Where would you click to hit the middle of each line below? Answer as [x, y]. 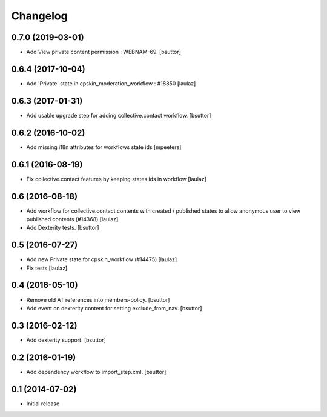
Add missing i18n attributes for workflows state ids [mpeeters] [104, 147]
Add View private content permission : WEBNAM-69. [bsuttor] [104, 52]
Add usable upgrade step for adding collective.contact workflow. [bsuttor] [119, 115]
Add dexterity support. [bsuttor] [66, 340]
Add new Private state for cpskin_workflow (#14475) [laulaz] [102, 259]
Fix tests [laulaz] [47, 268]
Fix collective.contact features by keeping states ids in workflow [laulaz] [117, 179]
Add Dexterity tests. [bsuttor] [63, 228]
